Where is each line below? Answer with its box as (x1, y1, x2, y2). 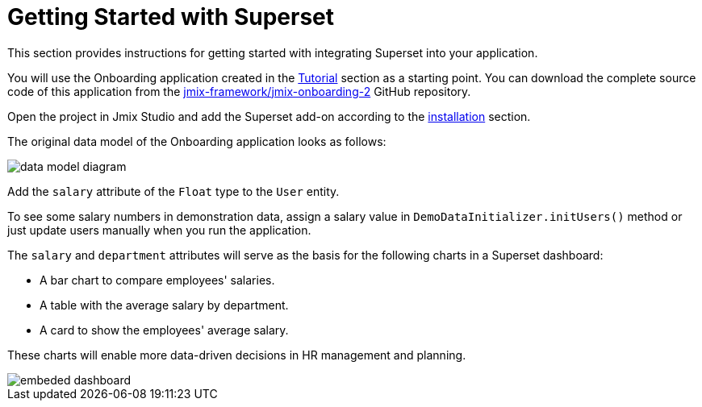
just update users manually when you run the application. (7, 222, 311, 237)
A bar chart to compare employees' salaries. (40, 272, 275, 287)
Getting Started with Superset (7, 3, 335, 31)
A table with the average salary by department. (40, 297, 289, 312)
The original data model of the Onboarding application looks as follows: (7, 134, 387, 148)
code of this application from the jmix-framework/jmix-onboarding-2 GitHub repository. (7, 84, 471, 98)
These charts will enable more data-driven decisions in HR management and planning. (7, 347, 466, 362)
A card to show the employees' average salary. (40, 322, 289, 337)
